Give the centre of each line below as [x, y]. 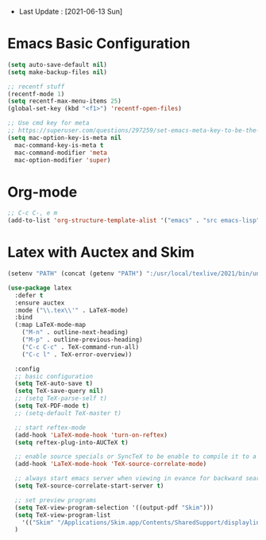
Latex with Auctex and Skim [101, 253]
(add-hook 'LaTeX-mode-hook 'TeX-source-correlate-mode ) [111, 464]
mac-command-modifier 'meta [61, 153]
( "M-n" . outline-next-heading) [75, 332]
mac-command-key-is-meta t [59, 145]
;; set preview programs [56, 500]
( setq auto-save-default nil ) [58, 64]
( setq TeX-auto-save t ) [54, 384]
